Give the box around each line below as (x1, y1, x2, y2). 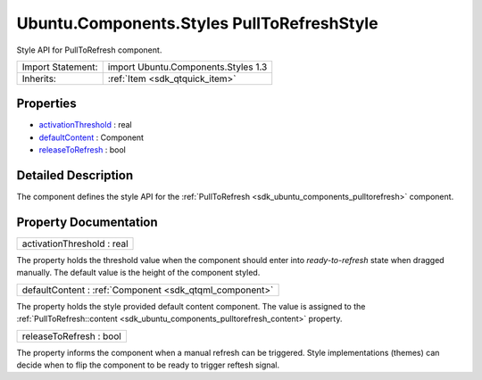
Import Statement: (21, 61, 98, 73)
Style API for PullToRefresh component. (16, 45, 162, 55)
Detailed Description (16, 168, 134, 183)
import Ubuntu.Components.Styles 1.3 (107, 61, 268, 73)
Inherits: (21, 72, 57, 85)
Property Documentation (16, 214, 158, 229)
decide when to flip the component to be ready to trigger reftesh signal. (16, 359, 280, 370)
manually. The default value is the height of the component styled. (16, 268, 261, 278)
